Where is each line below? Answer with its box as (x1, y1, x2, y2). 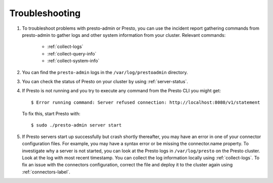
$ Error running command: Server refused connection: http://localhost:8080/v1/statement (31, 99, 260, 105)
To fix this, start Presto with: (22, 111, 80, 117)
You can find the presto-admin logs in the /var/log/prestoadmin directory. (22, 69, 188, 75)
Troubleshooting (9, 8, 81, 19)
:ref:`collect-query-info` (47, 50, 97, 56)
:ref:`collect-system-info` (47, 58, 100, 64)
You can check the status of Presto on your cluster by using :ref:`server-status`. (22, 78, 188, 84)
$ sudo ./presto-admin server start (31, 123, 122, 128)
